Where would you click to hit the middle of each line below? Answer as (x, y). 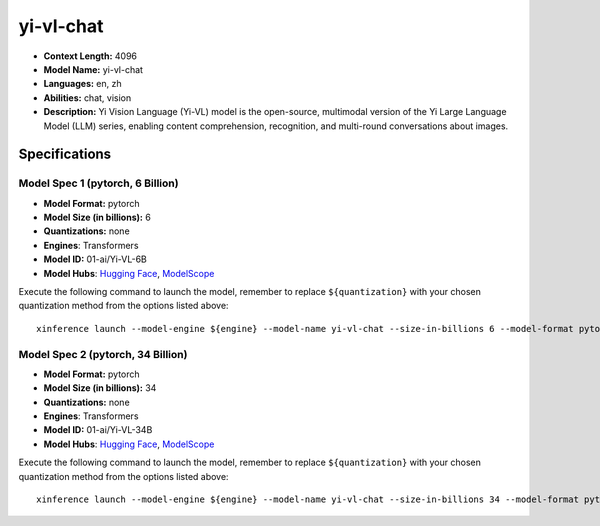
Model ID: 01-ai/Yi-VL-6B (95, 259)
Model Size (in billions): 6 (97, 217)
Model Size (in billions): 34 (100, 388)
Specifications (65, 154)
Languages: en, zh (82, 84)
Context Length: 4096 (90, 56)
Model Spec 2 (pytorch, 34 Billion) (103, 354)
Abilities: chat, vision (87, 97)
